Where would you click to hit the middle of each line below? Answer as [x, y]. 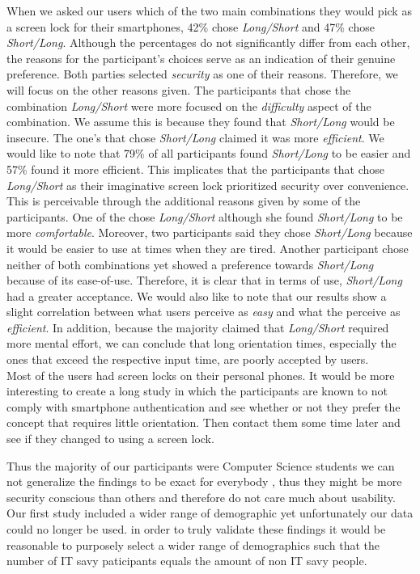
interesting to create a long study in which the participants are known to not [197, 391]
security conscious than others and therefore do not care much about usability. [201, 497]
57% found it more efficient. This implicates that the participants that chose [196, 169]
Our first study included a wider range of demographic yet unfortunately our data [210, 513]
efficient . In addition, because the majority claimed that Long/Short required [198, 327]
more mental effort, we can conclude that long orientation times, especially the [202, 343]
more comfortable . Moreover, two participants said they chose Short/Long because [210, 232]
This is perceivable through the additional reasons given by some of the [184, 201]
